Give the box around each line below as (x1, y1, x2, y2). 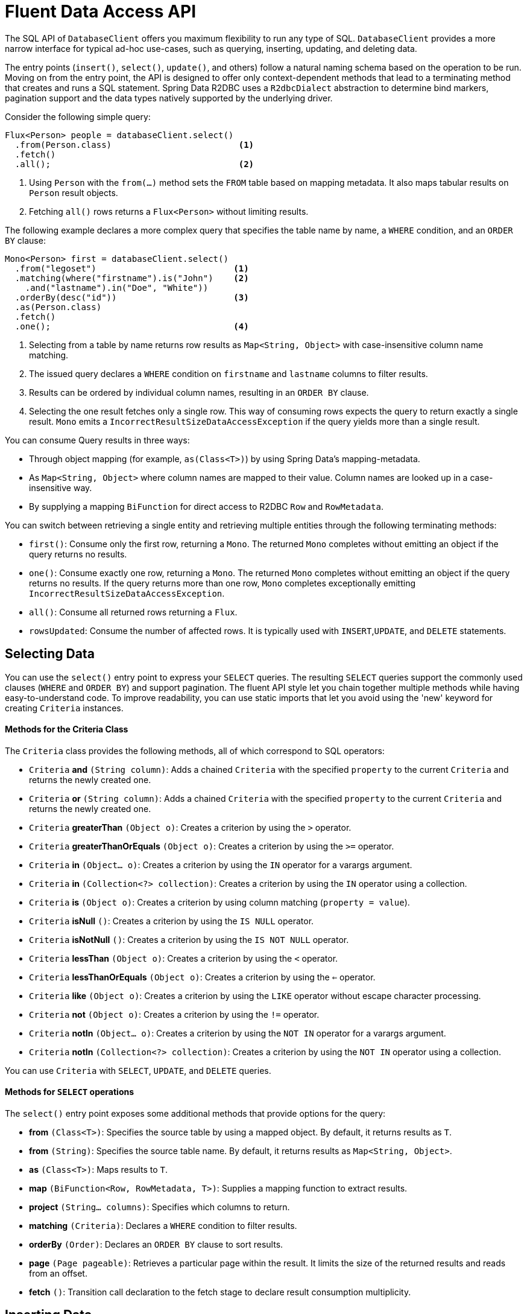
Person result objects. (29, 187, 118, 198)
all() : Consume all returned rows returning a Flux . (29, 606, 238, 617)
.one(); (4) (14, 321, 249, 331)
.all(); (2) (14, 159, 254, 169)
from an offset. (29, 1268, 87, 1279)
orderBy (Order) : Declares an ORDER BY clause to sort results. (29, 1239, 283, 1250)
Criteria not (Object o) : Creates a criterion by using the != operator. (29, 1009, 320, 1020)
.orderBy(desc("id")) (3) (14, 292, 249, 302)
